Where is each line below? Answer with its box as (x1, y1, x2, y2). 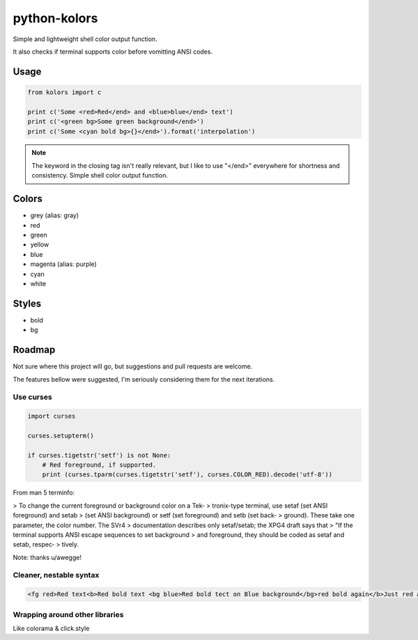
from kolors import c (27, 88, 102, 96)
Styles (13, 297, 42, 309)
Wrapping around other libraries (13, 609, 124, 619)
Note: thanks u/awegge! (13, 553, 82, 561)
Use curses (13, 392, 52, 402)
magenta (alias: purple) (30, 260, 97, 268)
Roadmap (13, 344, 56, 356)
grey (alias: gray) (30, 211, 79, 219)
